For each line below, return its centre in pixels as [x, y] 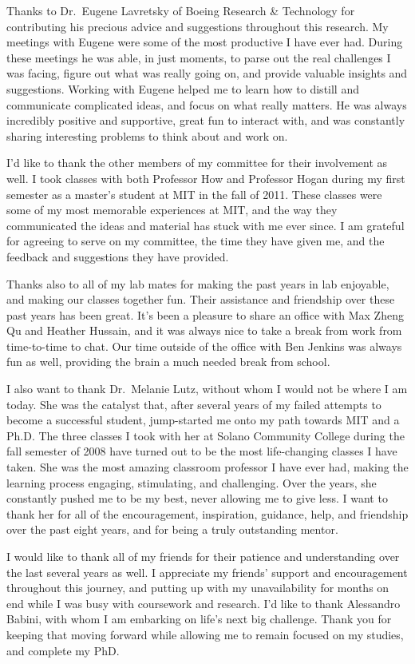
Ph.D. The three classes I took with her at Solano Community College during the [206, 435]
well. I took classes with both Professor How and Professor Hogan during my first [206, 178]
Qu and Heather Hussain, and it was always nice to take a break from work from [204, 330]
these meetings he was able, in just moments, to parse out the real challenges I [199, 57]
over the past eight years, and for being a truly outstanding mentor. [172, 529]
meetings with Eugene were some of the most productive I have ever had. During [205, 42]
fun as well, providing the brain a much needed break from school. [168, 362]
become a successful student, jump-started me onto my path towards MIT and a [203, 420]
